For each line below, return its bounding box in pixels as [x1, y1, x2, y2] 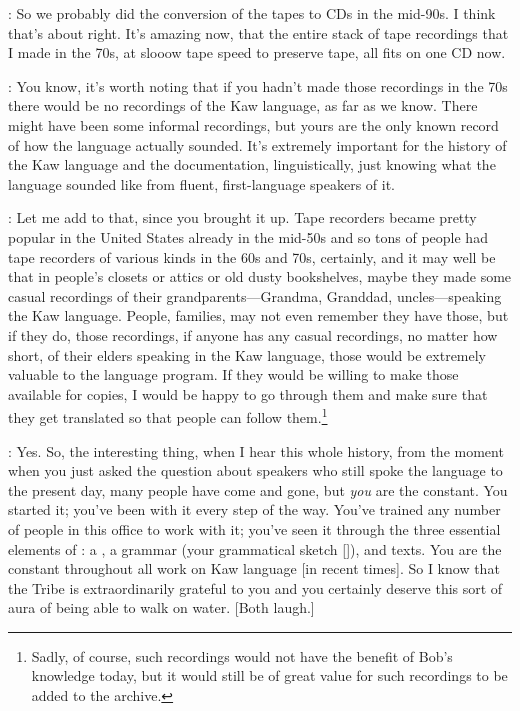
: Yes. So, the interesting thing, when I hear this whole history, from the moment [8, 440, 504, 461]
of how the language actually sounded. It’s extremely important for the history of [8, 134, 507, 155]
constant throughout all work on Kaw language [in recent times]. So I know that [8, 558, 500, 579]
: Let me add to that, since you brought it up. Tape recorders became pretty [8, 207, 477, 228]
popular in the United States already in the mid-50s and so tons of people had [8, 226, 488, 247]
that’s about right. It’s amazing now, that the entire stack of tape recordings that [8, 22, 509, 43]
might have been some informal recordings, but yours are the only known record [8, 114, 499, 135]
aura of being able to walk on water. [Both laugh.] [8, 597, 315, 618]
